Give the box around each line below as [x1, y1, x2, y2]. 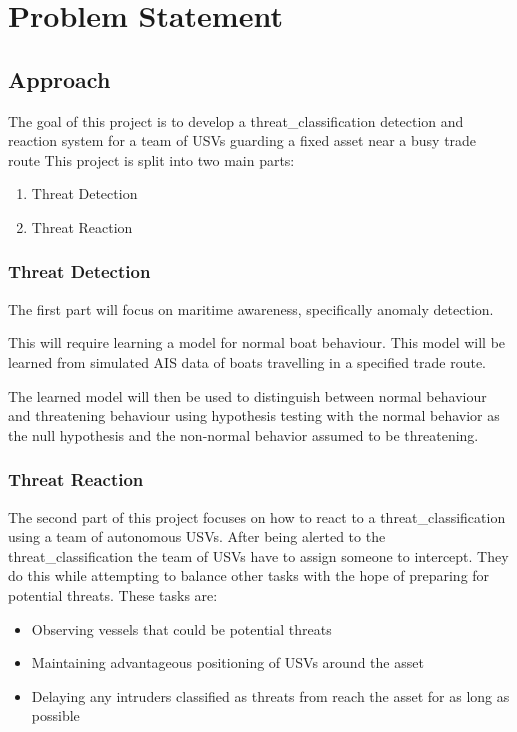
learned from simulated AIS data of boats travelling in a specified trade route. [8, 351, 487, 372]
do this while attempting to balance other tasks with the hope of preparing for [8, 565, 490, 586]
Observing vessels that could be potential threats [31, 618, 332, 639]
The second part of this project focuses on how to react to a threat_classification [8, 506, 506, 527]
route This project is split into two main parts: [8, 149, 295, 170]
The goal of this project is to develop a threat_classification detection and [8, 110, 464, 131]
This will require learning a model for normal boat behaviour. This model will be [8, 332, 506, 353]
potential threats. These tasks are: [8, 584, 218, 605]
